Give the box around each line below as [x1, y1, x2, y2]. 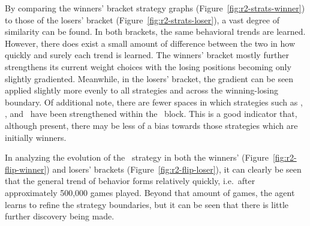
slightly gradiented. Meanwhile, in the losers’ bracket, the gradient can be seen [5, 72, 294, 85]
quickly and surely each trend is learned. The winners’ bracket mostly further [5, 49, 289, 61]
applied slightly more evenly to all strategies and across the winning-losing [5, 84, 278, 97]
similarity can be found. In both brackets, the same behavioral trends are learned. [5, 25, 306, 38]
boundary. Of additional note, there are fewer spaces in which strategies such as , [5, 95, 303, 108]
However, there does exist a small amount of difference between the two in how [5, 37, 296, 49]
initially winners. [5, 131, 67, 143]
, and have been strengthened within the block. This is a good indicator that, [5, 107, 297, 120]
